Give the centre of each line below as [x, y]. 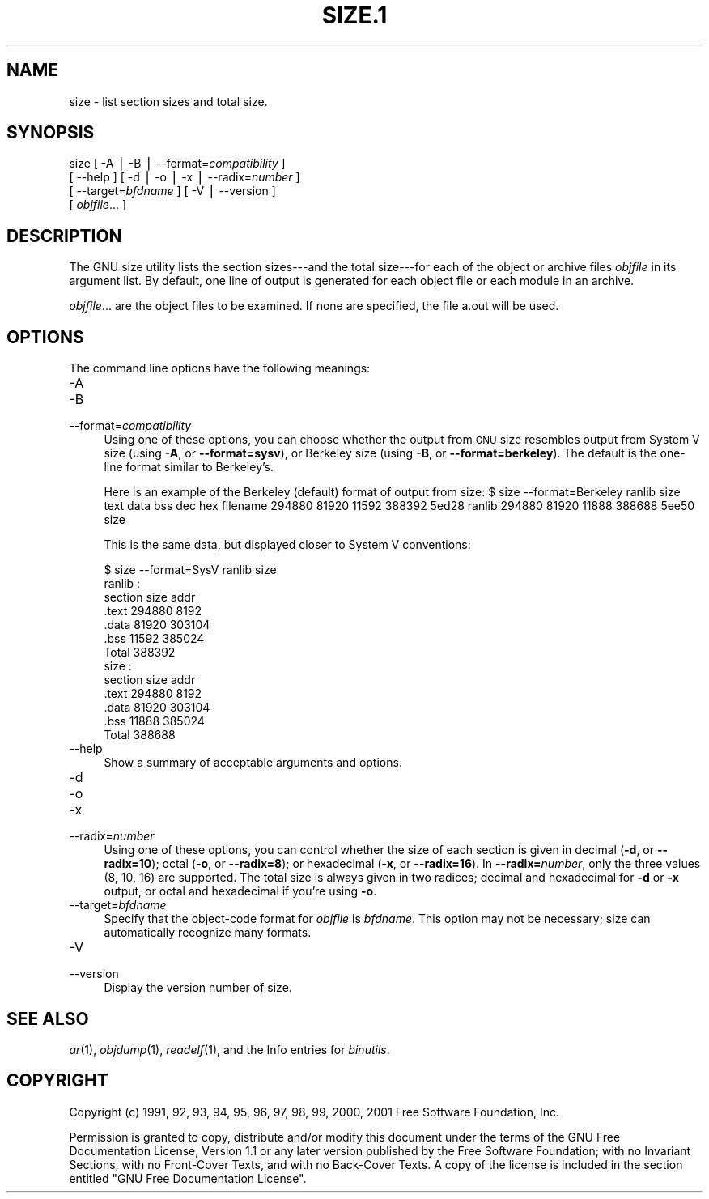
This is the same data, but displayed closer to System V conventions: [287, 545]
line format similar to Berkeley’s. [189, 467]
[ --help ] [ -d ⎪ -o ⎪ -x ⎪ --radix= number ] [185, 177]
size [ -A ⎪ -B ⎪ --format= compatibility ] [177, 164]
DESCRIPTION [64, 236]
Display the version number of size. [198, 988]
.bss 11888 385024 [154, 721]
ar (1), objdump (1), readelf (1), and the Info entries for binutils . [229, 1049]
